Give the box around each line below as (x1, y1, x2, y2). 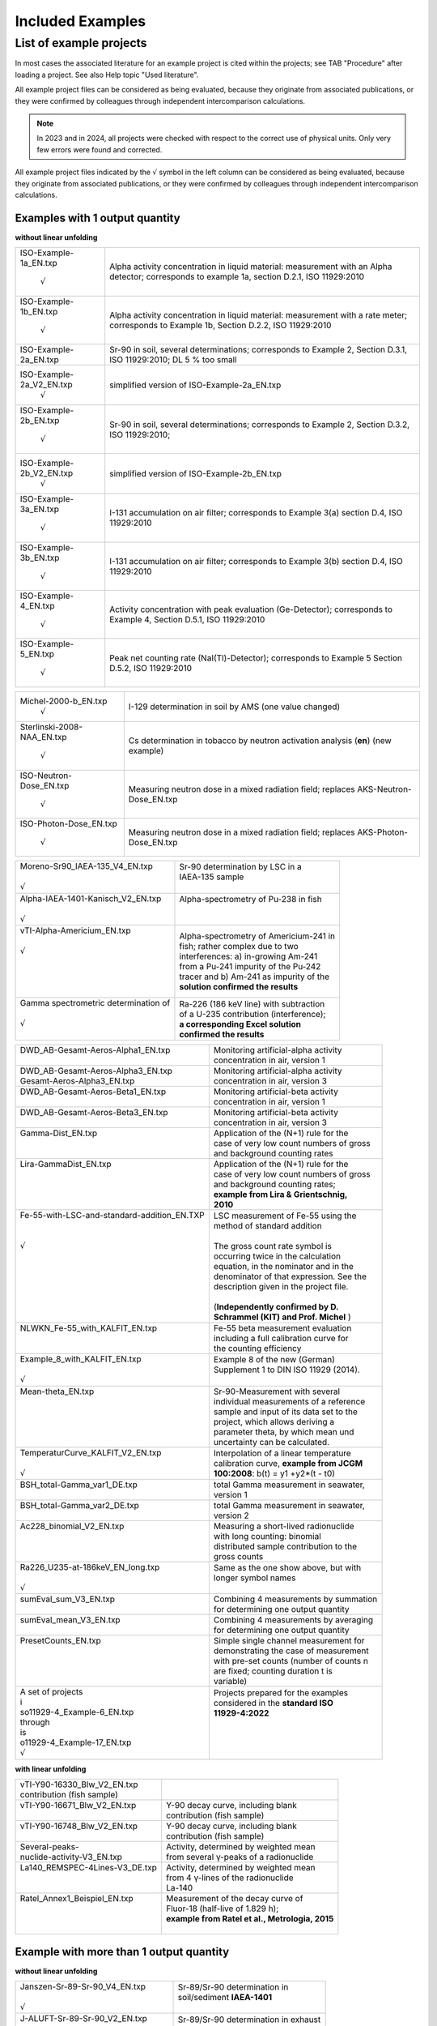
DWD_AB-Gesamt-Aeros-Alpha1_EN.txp (19, 1044, 171, 1055)
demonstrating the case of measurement (213, 1645, 369, 1656)
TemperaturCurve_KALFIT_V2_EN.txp (19, 1447, 162, 1458)
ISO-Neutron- (19, 770, 73, 781)
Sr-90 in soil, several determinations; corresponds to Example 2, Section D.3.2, (109, 418, 410, 430)
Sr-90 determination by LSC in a (179, 861, 303, 873)
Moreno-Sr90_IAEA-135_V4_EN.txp (19, 861, 154, 872)
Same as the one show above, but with (213, 1562, 362, 1574)
